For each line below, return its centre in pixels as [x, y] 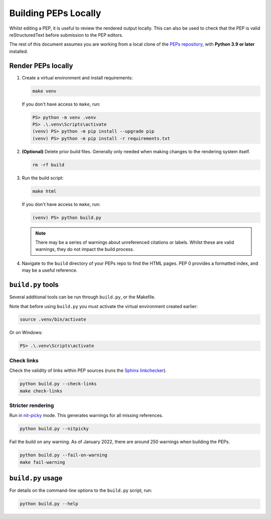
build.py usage [36, 478]
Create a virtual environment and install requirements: [77, 77]
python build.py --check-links [58, 384]
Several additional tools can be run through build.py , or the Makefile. [82, 297]
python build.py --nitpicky [54, 429]
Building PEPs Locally [55, 13]
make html [44, 191]
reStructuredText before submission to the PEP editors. [66, 35]
